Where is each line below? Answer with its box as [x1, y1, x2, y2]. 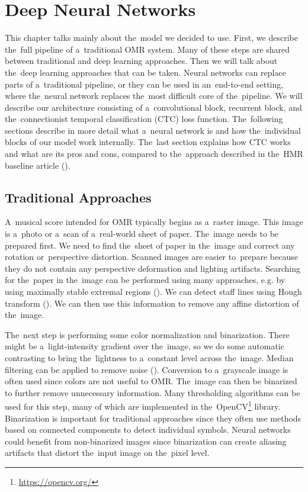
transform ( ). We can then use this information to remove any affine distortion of [5, 297, 299, 309]
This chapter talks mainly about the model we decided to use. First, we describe [5, 31, 298, 44]
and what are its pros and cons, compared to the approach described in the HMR [5, 147, 303, 160]
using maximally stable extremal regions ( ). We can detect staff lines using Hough [5, 285, 302, 298]
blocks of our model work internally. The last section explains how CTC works [5, 136, 291, 148]
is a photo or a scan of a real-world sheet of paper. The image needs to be [5, 227, 279, 240]
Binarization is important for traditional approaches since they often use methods [5, 411, 301, 424]
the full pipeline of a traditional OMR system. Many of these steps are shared [5, 43, 290, 55]
